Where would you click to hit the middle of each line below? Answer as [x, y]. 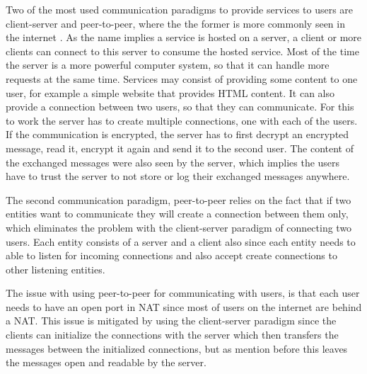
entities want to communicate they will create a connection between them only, [177, 214]
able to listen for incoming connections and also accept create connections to [171, 255]
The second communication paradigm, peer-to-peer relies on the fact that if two [179, 199]
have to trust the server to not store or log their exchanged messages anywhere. [178, 176]
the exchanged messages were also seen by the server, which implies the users [173, 162]
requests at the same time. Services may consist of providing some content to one [182, 78]
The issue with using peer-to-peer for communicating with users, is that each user [183, 293]
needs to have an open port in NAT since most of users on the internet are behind [184, 306]
